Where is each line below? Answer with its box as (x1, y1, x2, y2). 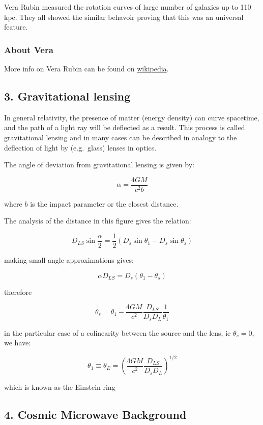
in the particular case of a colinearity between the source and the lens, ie (4, 327, 231, 338)
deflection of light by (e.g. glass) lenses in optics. (4, 142, 157, 153)
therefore (4, 286, 32, 297)
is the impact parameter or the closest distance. (30, 198, 179, 209)
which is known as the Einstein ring (4, 382, 115, 392)
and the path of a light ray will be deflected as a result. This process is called (4, 122, 245, 133)
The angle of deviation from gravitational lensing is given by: (4, 159, 194, 170)
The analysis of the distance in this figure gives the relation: (4, 215, 191, 226)
